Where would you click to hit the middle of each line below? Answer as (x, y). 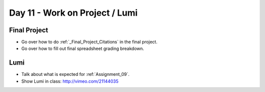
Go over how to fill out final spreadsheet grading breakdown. (83, 48)
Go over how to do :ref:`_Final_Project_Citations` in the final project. (89, 42)
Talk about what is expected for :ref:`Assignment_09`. (75, 74)
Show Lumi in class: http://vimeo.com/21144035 (70, 81)
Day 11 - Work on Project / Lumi (73, 13)
